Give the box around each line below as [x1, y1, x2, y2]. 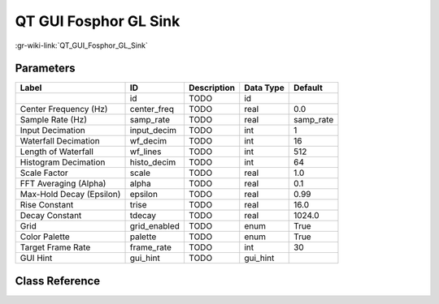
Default [293, 82, 323, 93]
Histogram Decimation [20, 156, 106, 168]
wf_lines [129, 146, 162, 157]
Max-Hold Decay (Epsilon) [20, 189, 121, 200]
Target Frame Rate [20, 242, 91, 253]
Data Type [244, 82, 285, 93]
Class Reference [15, 274, 101, 288]
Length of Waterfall [20, 146, 93, 157]
